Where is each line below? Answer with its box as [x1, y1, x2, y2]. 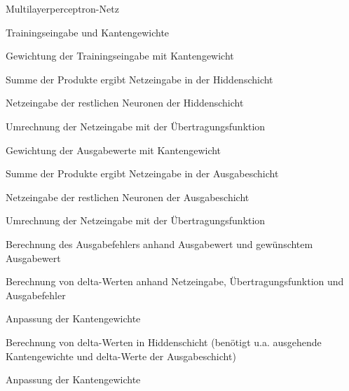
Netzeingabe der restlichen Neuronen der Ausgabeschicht [6, 189, 249, 204]
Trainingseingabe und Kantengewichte [6, 25, 170, 39]
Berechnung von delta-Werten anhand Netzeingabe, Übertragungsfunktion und [6, 274, 344, 289]
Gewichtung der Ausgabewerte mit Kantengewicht [6, 142, 221, 157]
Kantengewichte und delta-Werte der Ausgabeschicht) [6, 348, 236, 363]
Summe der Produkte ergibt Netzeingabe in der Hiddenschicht [6, 71, 273, 86]
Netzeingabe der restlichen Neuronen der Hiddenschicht [6, 95, 244, 110]
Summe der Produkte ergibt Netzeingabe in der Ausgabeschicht [6, 166, 279, 181]
